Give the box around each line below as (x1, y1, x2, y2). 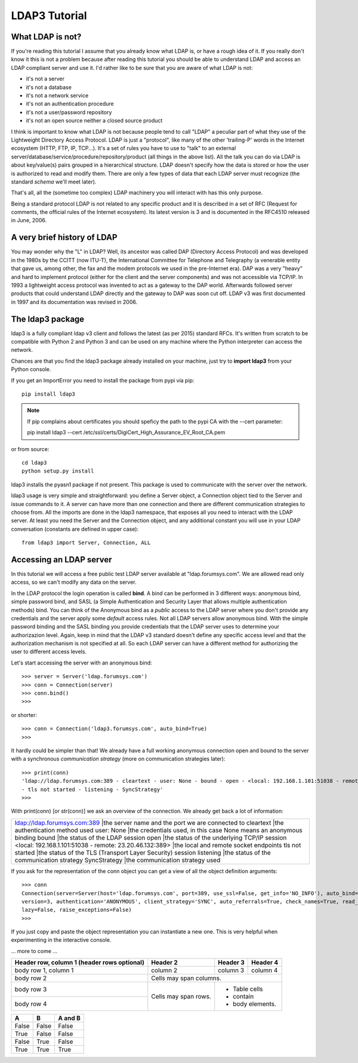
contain (233, 992, 254, 1001)
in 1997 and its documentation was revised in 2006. (11, 298, 138, 305)
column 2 (151, 966, 178, 975)
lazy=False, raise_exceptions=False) (21, 906, 132, 914)
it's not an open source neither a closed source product (26, 117, 163, 124)
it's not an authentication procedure (26, 100, 114, 108)
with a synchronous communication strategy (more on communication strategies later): (11, 755, 226, 762)
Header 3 (218, 958, 245, 967)
